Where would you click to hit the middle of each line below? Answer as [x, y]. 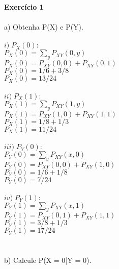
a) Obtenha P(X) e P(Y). [44, 27]
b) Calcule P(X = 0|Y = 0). [48, 260]
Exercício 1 [24, 7]
